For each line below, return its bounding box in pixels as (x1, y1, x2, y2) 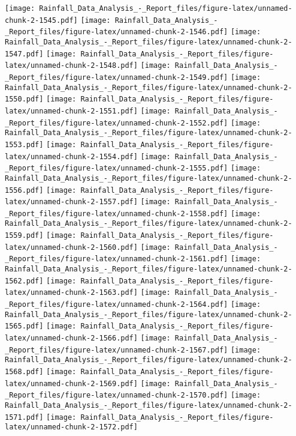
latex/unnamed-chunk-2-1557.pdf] (5, 198, 138, 207)
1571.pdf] (5, 413, 44, 422)
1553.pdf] (5, 140, 44, 149)
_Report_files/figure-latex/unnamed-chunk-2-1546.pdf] (5, 28, 228, 37)
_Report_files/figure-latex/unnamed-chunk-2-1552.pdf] (5, 118, 228, 127)
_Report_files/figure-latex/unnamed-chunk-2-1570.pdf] (5, 391, 228, 400)
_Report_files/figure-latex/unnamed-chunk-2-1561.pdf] (5, 255, 228, 264)
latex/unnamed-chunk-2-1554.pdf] (5, 152, 138, 161)
